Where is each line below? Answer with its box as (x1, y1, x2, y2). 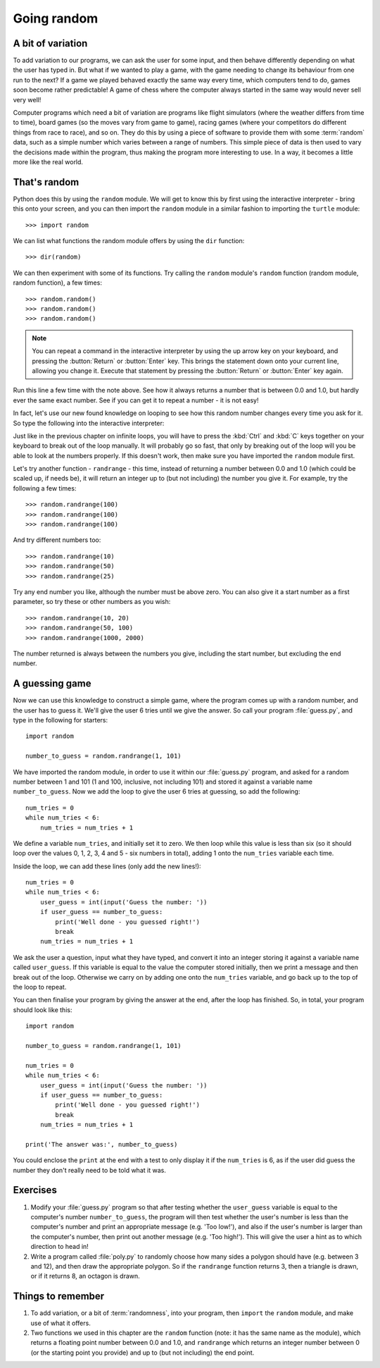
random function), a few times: (13, 278, 102, 287)
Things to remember (13, 1290, 105, 1302)
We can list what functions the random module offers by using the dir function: (13, 237, 245, 245)
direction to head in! (30, 1243, 89, 1251)
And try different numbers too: (13, 536, 101, 544)
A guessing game (13, 677, 91, 690)
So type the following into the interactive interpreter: (13, 419, 165, 427)
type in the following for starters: (13, 716, 108, 725)
